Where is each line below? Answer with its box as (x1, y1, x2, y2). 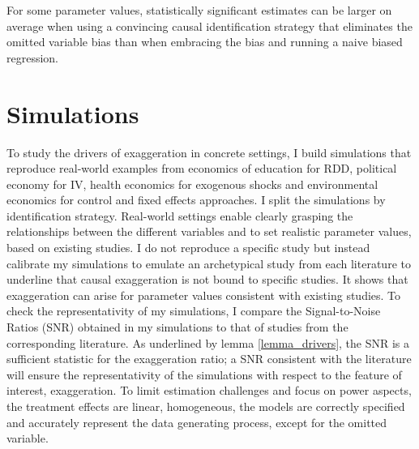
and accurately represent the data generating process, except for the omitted (6, 413, 387, 430)
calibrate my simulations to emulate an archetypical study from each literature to (6, 254, 411, 272)
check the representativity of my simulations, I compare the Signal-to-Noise (6, 302, 381, 319)
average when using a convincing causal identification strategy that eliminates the (6, 17, 413, 34)
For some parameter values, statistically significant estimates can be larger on (6, 2, 392, 18)
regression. (6, 49, 59, 66)
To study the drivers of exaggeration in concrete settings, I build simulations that (6, 143, 412, 160)
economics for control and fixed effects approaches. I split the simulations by (6, 191, 386, 208)
